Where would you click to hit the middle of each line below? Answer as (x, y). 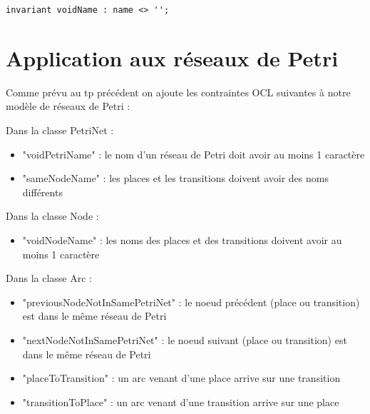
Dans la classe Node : (52, 216)
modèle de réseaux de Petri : (68, 106)
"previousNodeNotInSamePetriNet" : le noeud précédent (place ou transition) (191, 302)
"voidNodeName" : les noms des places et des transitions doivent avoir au (182, 239)
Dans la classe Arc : (49, 278)
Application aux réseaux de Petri (172, 57)
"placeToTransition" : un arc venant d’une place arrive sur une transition (181, 378)
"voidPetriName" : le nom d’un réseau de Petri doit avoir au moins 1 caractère (194, 154)
